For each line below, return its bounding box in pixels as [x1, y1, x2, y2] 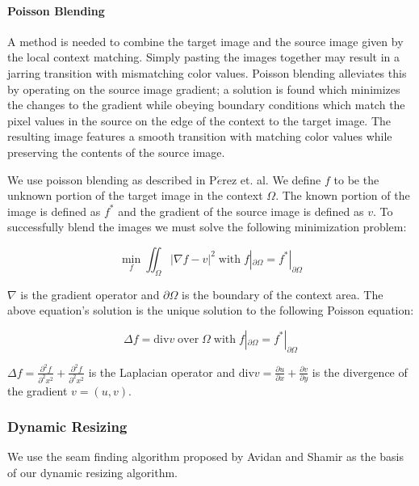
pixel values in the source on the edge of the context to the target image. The [7, 112, 392, 129]
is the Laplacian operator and [88, 363, 236, 380]
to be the [333, 171, 379, 188]
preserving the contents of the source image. [7, 143, 225, 160]
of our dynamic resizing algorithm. [7, 464, 178, 481]
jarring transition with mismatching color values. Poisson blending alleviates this [7, 64, 407, 81]
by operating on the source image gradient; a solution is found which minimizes [7, 80, 400, 97]
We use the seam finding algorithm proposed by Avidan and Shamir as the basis [7, 448, 404, 465]
